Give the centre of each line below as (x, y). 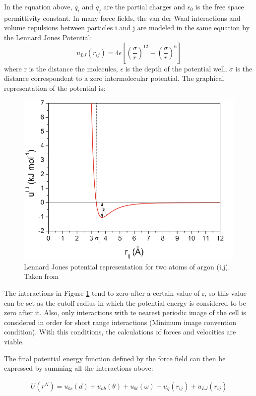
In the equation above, (38, 6)
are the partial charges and (144, 6)
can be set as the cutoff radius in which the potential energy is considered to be (125, 302)
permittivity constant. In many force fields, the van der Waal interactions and (122, 18)
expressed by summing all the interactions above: (79, 368)
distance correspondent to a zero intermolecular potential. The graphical (114, 78)
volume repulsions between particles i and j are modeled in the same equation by (127, 28)
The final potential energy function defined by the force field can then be (115, 358)
